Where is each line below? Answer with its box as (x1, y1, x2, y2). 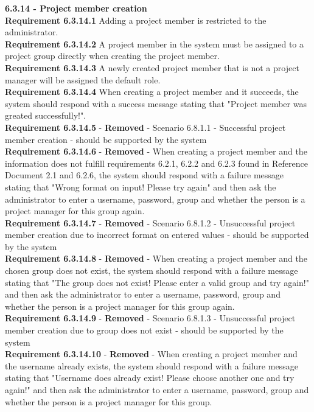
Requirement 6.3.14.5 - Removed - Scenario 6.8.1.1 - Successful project (5, 120, 286, 133)
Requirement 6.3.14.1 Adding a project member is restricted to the (5, 13, 267, 26)
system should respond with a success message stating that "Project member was (5, 97, 307, 110)
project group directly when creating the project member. (5, 49, 220, 62)
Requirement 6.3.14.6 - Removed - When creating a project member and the (5, 145, 307, 158)
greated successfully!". (5, 109, 86, 122)
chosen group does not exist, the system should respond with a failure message (5, 264, 298, 277)
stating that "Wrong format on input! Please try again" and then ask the (5, 180, 276, 193)
